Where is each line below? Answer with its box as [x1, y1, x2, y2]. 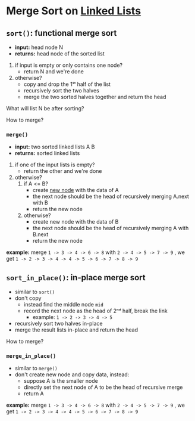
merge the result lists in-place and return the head [14, 326, 139, 333]
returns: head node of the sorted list [14, 50, 105, 57]
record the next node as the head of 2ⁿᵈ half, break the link [23, 307, 168, 314]
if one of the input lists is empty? [14, 161, 95, 168]
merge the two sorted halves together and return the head [23, 94, 166, 100]
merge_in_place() [6, 353, 56, 360]
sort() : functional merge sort [6, 28, 117, 38]
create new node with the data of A [32, 187, 119, 194]
